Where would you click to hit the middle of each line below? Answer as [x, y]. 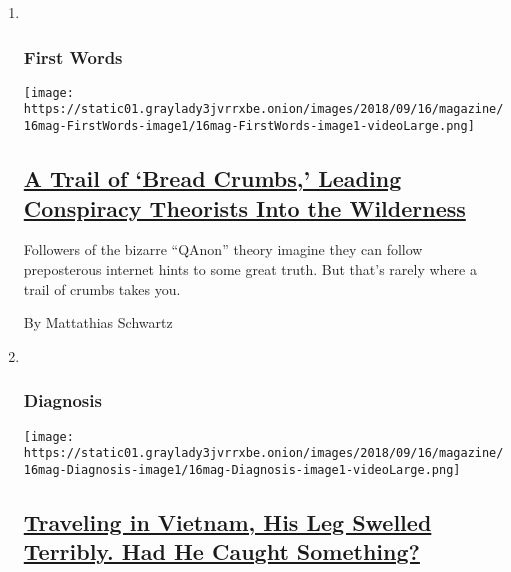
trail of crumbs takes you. [102, 288]
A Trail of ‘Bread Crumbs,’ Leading [212, 178]
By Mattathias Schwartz [98, 322]
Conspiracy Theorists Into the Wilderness [244, 207]
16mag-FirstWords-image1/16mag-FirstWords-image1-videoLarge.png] [249, 126]
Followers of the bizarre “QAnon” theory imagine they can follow [223, 249]
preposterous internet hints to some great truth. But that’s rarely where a [250, 268]
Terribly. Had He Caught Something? [221, 551]
